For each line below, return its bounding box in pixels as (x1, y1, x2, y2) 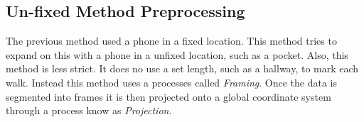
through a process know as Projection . (6, 103, 172, 118)
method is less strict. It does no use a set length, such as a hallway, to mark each (6, 61, 359, 76)
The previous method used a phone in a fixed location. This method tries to (6, 33, 337, 48)
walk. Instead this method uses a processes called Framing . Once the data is (6, 74, 338, 89)
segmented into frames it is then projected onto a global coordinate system (6, 89, 331, 104)
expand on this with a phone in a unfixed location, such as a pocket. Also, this (6, 47, 348, 62)
